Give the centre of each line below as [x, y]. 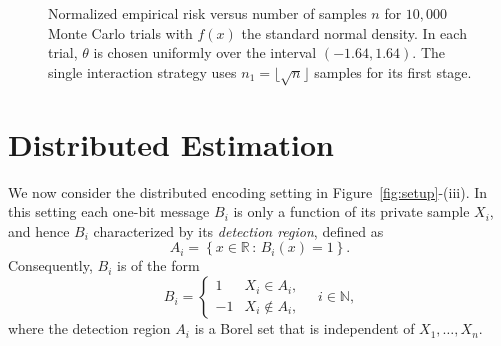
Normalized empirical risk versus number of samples [207, 13]
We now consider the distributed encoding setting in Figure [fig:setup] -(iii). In [248, 191]
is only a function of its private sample [351, 211]
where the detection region [89, 328]
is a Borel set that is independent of [304, 328]
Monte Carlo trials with [120, 32]
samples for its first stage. [393, 71]
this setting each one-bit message [109, 211]
